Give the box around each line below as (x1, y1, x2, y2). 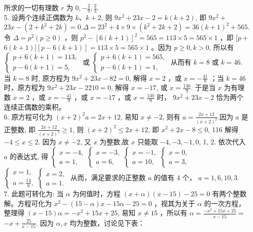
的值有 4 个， (154, 172, 196, 183)
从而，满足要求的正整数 (70, 172, 146, 183)
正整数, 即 (4, 124, 36, 134)
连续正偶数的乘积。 (4, 102, 65, 112)
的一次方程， (204, 198, 245, 208)
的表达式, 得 (10, 151, 48, 162)
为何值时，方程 (72, 188, 121, 199)
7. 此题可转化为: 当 (4, 188, 64, 199)
